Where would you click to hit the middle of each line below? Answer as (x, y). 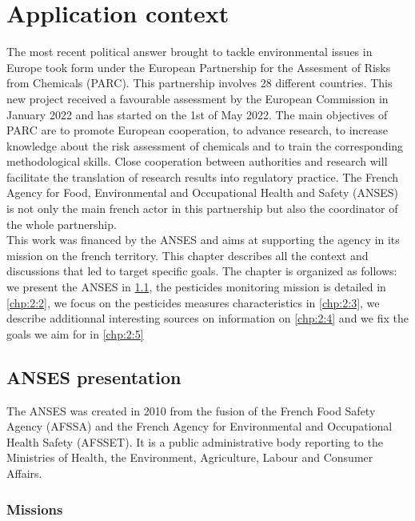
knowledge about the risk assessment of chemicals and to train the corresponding (205, 145)
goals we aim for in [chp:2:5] (75, 333)
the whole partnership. (62, 224)
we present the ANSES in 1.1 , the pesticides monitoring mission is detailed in (196, 287)
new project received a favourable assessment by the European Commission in (198, 98)
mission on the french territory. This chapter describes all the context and (188, 255)
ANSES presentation (94, 377)
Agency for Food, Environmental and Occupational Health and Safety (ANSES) (202, 192)
